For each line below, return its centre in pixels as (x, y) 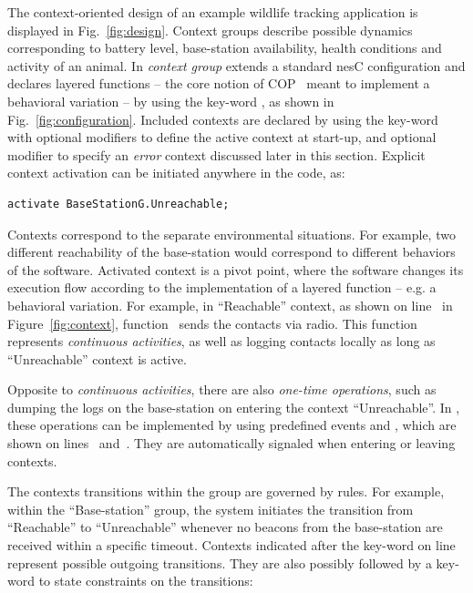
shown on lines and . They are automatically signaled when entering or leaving (231, 443)
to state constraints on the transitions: (146, 581)
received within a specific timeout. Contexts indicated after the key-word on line (231, 545)
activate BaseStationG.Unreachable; (118, 204)
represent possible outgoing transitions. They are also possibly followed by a (220, 562)
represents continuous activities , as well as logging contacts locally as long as (221, 341)
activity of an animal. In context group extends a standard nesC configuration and (236, 65)
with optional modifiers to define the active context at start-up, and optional (222, 137)
